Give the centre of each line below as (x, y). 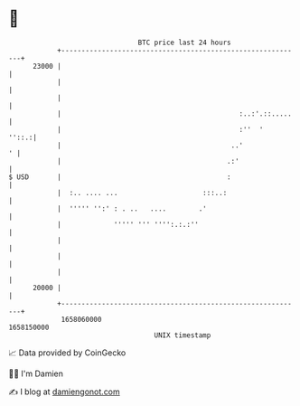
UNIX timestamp (183, 335)
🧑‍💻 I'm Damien (36, 373)
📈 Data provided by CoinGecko (67, 353)
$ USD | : (120, 177)
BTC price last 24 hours (184, 42)
